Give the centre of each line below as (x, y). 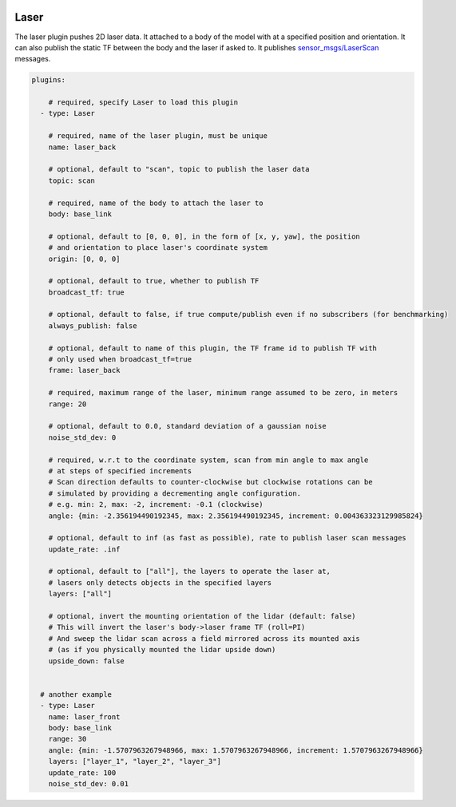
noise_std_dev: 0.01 (89, 783)
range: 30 (67, 739)
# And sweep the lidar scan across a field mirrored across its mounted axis (204, 638)
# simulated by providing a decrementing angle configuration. (175, 493)
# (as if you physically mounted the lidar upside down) (162, 650)
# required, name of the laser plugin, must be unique (158, 136)
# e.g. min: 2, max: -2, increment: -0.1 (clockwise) (156, 504)
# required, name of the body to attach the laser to (156, 203)
